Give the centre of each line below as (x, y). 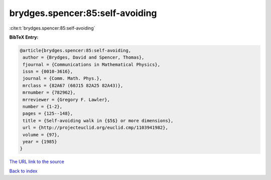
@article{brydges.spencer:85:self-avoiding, (76, 50)
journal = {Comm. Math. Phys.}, (62, 78)
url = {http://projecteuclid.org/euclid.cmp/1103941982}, (95, 128)
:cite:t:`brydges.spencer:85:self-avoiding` (52, 28)
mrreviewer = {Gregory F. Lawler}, (66, 100)
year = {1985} (40, 142)
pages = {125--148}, (48, 114)
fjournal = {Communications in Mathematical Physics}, (92, 64)
